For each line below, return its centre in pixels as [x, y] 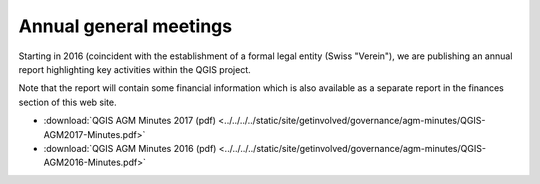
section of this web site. [67, 102]
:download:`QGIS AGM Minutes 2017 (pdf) [130, 121]
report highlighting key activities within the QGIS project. [134, 69]
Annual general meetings [125, 26]
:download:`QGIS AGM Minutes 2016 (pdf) [130, 148]
